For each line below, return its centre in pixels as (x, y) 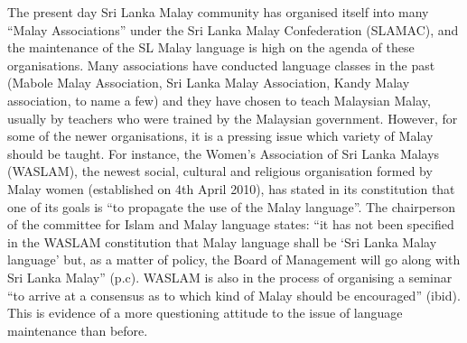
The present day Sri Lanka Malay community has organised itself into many (218, 12)
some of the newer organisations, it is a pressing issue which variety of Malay (220, 136)
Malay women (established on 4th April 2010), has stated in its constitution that (231, 188)
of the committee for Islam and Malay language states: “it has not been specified (231, 224)
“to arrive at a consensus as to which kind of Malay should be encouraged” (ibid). (234, 295)
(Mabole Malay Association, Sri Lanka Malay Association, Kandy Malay (209, 83)
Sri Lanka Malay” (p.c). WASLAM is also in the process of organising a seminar (230, 277)
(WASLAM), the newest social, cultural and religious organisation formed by (220, 171)
